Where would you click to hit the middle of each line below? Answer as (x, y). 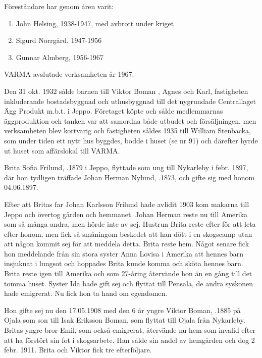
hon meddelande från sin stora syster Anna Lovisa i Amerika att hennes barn (124, 253)
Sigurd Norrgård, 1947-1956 (59, 40)
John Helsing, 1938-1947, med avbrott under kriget (95, 23)
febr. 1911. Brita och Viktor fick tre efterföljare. (78, 350)
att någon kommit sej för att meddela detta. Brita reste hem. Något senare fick (127, 244)
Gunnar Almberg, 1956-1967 (60, 57)
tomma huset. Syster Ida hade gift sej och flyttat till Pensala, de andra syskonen (129, 283)
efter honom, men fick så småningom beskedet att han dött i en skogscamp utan (128, 234)
